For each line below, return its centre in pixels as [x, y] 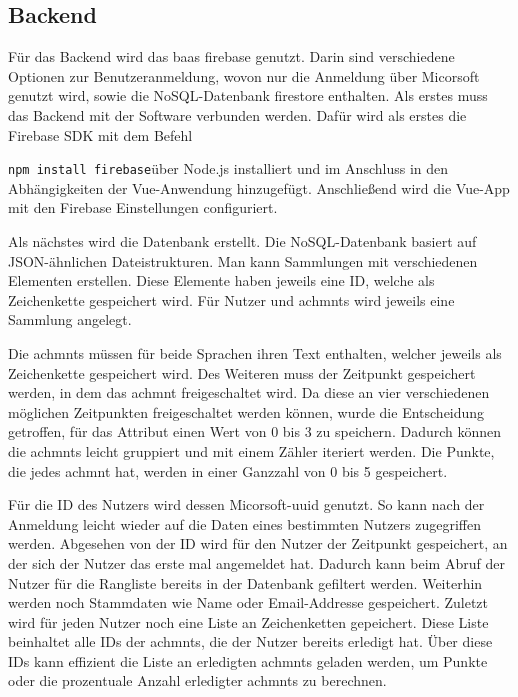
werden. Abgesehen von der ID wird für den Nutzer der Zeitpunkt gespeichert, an [258, 543]
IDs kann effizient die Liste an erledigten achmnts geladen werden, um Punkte [248, 660]
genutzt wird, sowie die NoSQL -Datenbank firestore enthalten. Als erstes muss [248, 95]
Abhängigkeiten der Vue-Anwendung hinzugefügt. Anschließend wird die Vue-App [259, 187]
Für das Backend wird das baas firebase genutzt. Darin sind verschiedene [231, 56]
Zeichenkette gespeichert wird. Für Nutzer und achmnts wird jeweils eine [231, 299]
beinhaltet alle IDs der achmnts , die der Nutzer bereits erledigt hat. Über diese [250, 641]
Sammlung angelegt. [70, 319]
